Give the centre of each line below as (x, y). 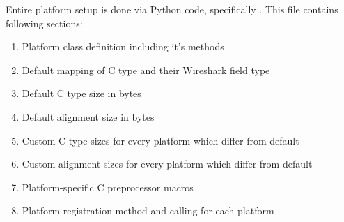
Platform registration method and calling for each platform (148, 210)
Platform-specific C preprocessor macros (108, 187)
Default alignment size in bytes (88, 116)
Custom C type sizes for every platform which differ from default (161, 140)
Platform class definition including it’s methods (123, 46)
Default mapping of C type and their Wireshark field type (146, 69)
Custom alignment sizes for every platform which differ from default (167, 164)
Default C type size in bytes (81, 93)
